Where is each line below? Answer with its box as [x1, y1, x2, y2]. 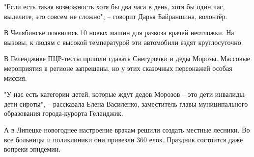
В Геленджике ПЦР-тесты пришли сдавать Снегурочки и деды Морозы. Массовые [4, 53, 251, 64]
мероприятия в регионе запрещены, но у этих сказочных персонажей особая [4, 63, 232, 73]
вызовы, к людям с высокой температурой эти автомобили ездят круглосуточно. [4, 37, 243, 47]
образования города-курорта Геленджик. [4, 108, 123, 118]
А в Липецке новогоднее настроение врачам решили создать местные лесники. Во [4, 124, 250, 135]
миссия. [4, 72, 27, 83]
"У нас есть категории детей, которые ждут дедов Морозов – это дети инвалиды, [4, 89, 246, 99]
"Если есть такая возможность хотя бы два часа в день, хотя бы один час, [4, 1, 225, 11]
